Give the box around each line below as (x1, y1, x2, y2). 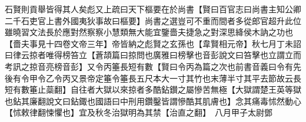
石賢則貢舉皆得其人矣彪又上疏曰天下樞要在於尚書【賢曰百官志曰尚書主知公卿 (5, 3, 301, 15)
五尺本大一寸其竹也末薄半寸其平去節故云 (136, 72, 293, 84)
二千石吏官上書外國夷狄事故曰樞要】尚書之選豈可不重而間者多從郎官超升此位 (5, 14, 301, 26)
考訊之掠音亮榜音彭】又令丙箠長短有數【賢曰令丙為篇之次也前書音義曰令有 (5, 60, 293, 72)
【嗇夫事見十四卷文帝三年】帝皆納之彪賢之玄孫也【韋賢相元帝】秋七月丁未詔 (5, 37, 301, 49)
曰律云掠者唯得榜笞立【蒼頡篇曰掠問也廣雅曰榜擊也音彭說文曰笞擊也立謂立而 (5, 49, 301, 61)
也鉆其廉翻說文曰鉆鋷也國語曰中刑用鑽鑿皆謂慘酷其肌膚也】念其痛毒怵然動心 (5, 94, 301, 107)
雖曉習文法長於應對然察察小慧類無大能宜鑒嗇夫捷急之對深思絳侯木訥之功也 (5, 26, 293, 38)
